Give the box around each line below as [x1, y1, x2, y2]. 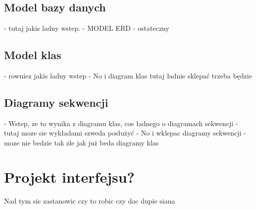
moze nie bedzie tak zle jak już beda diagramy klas [4, 137, 159, 147]
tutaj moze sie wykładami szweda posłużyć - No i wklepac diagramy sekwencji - [4, 128, 246, 138]
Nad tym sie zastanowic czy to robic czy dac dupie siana [4, 195, 175, 206]
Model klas [4, 47, 61, 63]
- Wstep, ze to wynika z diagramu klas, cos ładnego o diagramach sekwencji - [4, 118, 238, 128]
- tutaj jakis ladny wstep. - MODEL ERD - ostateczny [4, 23, 169, 33]
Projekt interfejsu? [4, 166, 135, 187]
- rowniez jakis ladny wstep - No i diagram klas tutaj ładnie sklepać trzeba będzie [4, 70, 252, 80]
